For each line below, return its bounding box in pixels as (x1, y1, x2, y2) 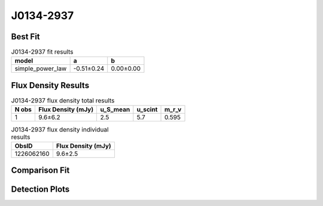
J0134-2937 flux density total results (11, 96, 115, 105)
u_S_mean (100, 105, 130, 114)
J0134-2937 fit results (11, 48, 74, 56)
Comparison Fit (11, 166, 70, 176)
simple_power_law (14, 64, 67, 73)
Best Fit (11, 32, 40, 42)
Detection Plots (11, 185, 70, 195)
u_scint (136, 105, 158, 114)
